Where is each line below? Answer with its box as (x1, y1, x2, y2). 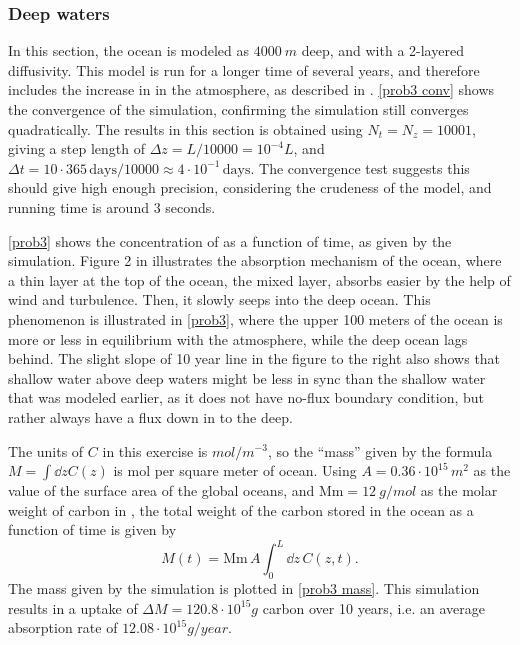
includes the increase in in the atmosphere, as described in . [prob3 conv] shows (8, 79, 495, 100)
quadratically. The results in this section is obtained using (8, 118, 363, 139)
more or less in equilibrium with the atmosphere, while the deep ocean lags (8, 328, 468, 349)
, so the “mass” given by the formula (267, 440, 493, 461)
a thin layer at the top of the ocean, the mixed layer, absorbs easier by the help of (8, 269, 511, 290)
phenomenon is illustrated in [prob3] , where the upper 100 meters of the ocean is (8, 308, 503, 329)
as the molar (420, 480, 498, 501)
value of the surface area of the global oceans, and (8, 480, 315, 501)
